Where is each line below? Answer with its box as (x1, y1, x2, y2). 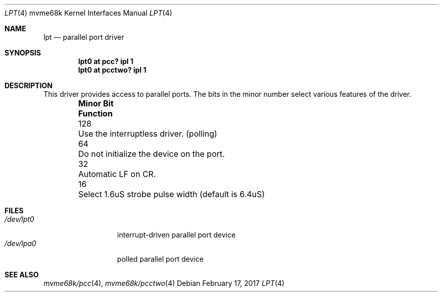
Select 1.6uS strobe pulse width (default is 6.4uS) (78, 189, 265, 199)
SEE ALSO (5, 270, 39, 279)
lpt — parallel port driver (43, 33, 124, 41)
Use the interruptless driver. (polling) (78, 129, 217, 139)
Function (78, 108, 113, 119)
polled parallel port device (117, 255, 204, 263)
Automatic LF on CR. (78, 169, 156, 179)
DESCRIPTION (5, 81, 53, 90)
